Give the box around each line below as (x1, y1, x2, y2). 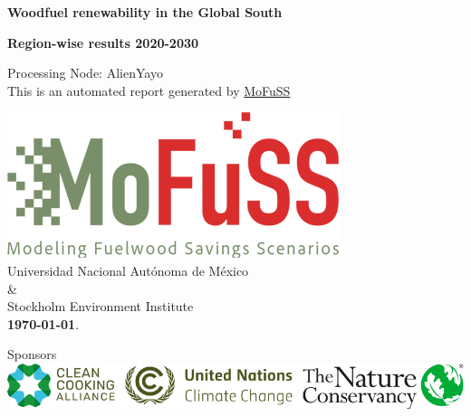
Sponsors (7, 345, 57, 364)
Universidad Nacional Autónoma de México (7, 260, 249, 279)
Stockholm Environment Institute (7, 297, 194, 316)
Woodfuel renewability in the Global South (7, 3, 283, 21)
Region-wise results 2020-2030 (7, 33, 199, 52)
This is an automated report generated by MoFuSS (7, 80, 291, 99)
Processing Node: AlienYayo (7, 63, 163, 82)
